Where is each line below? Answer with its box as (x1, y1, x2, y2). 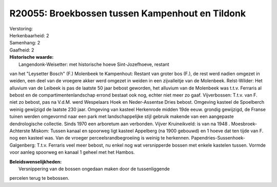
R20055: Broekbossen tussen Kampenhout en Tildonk (9, 8, 246, 19)
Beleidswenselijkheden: (9, 158, 62, 165)
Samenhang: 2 (9, 40, 41, 46)
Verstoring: (9, 26, 33, 32)
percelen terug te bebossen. (9, 175, 69, 181)
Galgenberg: (9, 142, 36, 148)
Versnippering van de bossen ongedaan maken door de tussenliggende (18, 166, 170, 172)
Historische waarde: (9, 54, 54, 60)
